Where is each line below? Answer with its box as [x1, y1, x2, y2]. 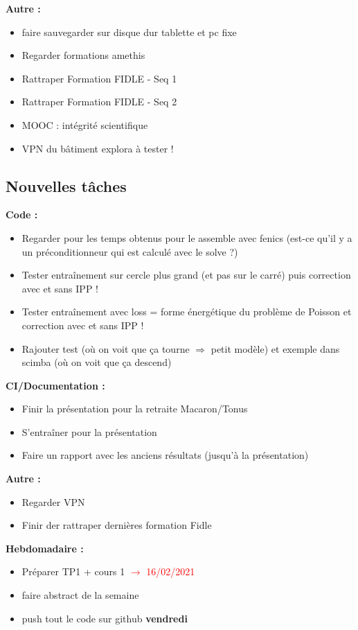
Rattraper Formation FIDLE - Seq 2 [21, 94, 177, 109]
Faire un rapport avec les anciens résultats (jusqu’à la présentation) [21, 448, 309, 462]
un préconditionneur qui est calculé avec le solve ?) [21, 244, 238, 259]
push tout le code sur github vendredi [21, 611, 188, 625]
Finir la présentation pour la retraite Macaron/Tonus [21, 401, 248, 416]
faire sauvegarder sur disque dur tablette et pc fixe [21, 24, 237, 39]
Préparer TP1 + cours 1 [21, 564, 125, 579]
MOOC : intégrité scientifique [21, 117, 148, 132]
